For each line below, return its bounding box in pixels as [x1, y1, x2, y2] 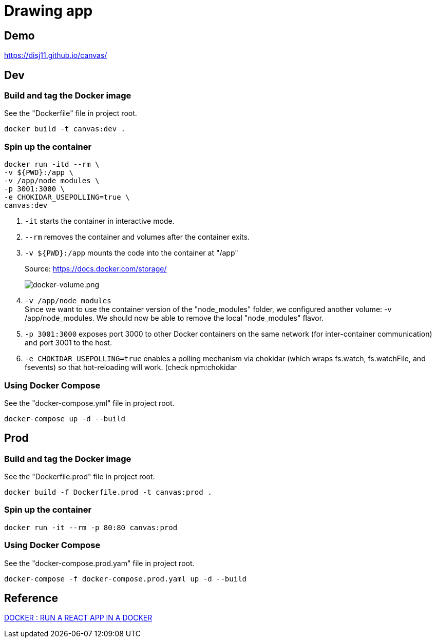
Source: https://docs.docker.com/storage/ [25, 264, 167, 274]
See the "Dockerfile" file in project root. [4, 109, 137, 118]
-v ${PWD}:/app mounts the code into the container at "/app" [25, 248, 238, 258]
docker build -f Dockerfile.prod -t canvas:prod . [4, 488, 212, 497]
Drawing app [4, 2, 93, 20]
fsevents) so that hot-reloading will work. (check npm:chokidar [25, 363, 237, 372]
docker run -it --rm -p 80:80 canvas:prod [4, 523, 178, 532]
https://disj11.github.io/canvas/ [4, 51, 107, 60]
